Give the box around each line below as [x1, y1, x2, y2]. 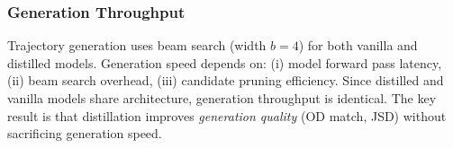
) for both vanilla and [298, 36, 418, 55]
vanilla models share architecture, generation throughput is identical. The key [7, 89, 437, 107]
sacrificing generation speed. [7, 124, 162, 143]
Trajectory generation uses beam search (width [7, 36, 267, 55]
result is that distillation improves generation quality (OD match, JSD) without [7, 106, 447, 125]
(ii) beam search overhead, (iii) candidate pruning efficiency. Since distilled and [7, 71, 444, 90]
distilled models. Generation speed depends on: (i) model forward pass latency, [7, 53, 442, 72]
